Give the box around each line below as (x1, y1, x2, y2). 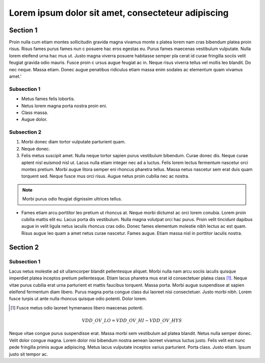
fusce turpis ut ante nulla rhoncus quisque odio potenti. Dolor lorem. (9, 296, 147, 302)
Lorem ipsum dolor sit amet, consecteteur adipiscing (9, 7, 229, 18)
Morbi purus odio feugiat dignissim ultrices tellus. (22, 196, 122, 202)
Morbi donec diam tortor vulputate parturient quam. (21, 139, 126, 145)
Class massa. (21, 110, 49, 115)
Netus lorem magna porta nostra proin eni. (21, 103, 107, 109)
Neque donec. (21, 145, 51, 152)
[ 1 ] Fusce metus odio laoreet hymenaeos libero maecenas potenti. (10, 305, 144, 310)
